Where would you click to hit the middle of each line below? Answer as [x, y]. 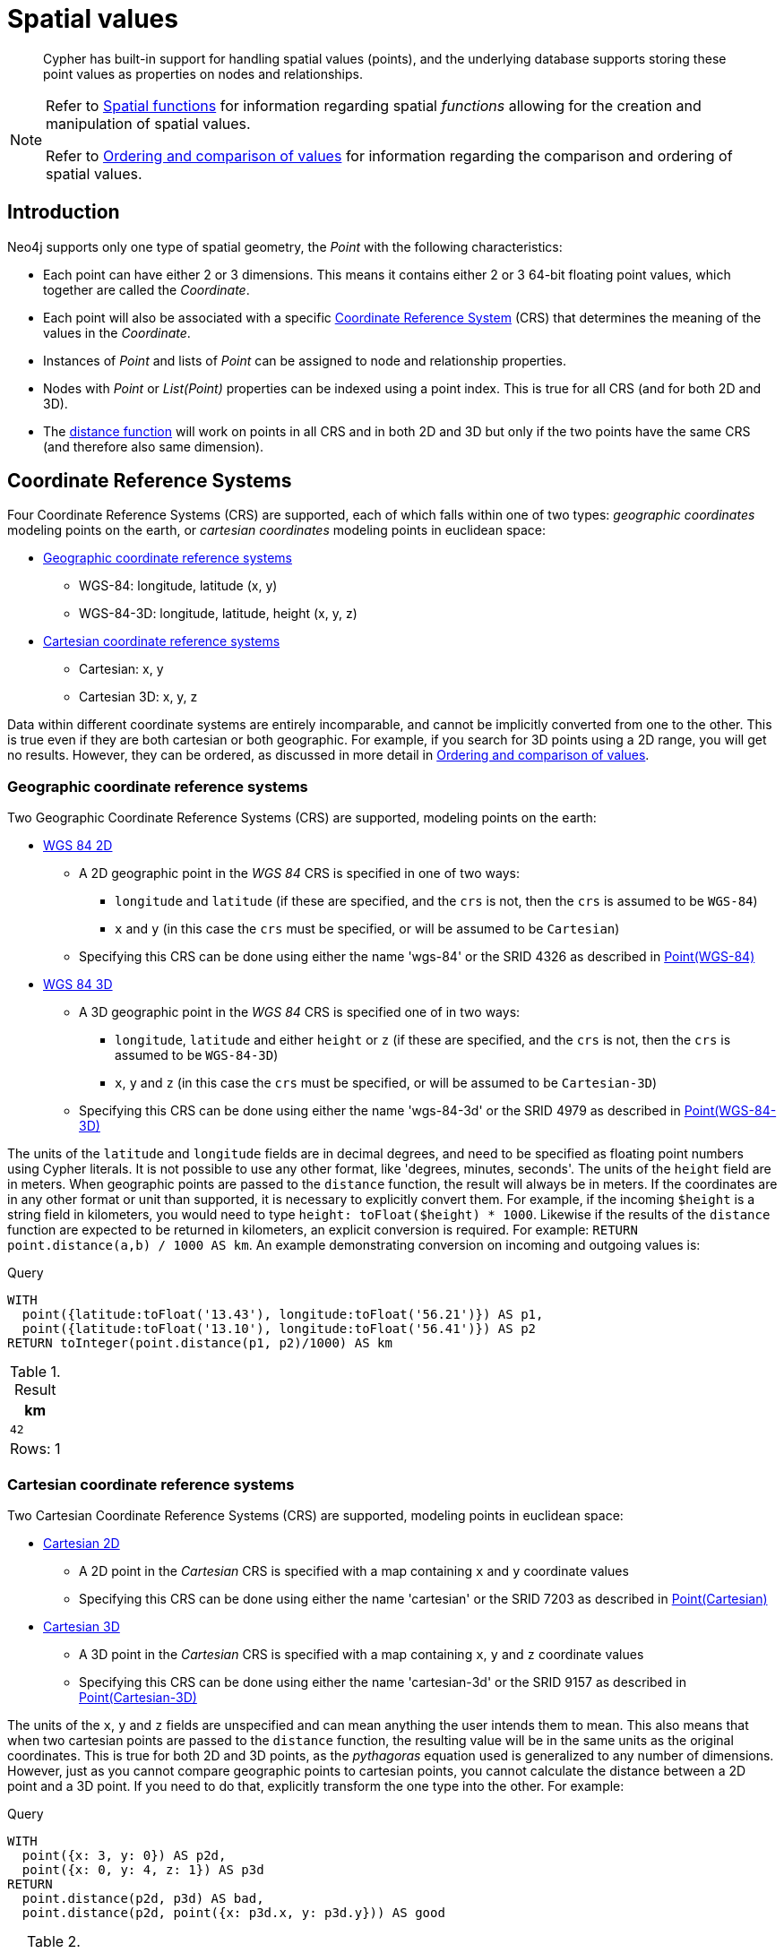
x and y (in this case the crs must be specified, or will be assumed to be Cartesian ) [367, 929]
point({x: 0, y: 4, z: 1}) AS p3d [143, 1869]
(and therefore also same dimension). [154, 446]
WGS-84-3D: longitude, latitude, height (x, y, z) [218, 614]
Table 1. [35, 1372]
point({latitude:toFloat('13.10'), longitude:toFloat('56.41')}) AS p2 [279, 1329]
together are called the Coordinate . [146, 289]
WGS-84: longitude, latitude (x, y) [178, 586]
